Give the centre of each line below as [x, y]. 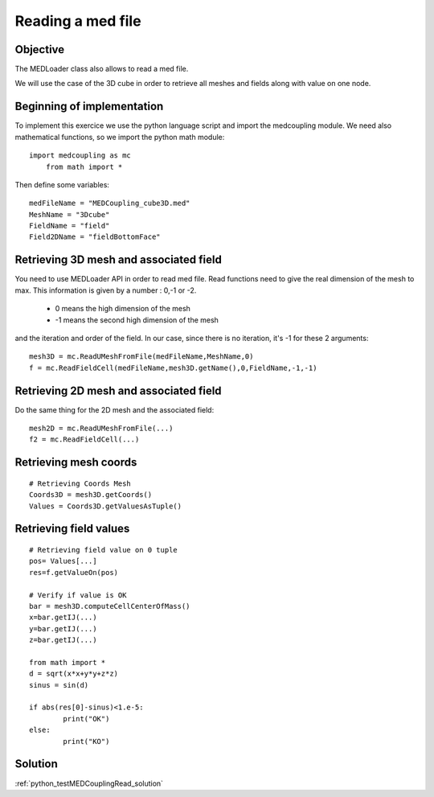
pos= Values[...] [63, 561]
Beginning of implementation [89, 107]
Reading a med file [78, 21]
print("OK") [86, 719]
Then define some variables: [62, 184]
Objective [40, 49]
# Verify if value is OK [78, 595]
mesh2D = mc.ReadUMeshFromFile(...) [101, 429]
